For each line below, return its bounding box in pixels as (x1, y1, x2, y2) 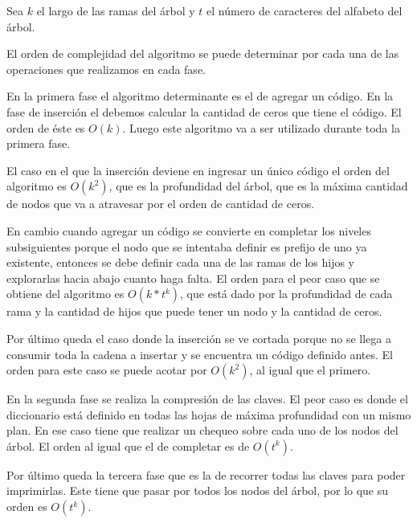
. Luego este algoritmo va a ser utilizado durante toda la (122, 119, 400, 136)
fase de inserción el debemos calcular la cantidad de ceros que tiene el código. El (6, 103, 402, 120)
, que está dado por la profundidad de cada (180, 285, 393, 302)
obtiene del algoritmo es (6, 285, 125, 302)
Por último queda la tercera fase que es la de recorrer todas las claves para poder (6, 466, 406, 483)
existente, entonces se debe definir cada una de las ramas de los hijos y (6, 254, 355, 271)
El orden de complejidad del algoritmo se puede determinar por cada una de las (6, 45, 399, 62)
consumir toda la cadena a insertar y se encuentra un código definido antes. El (6, 345, 393, 362)
